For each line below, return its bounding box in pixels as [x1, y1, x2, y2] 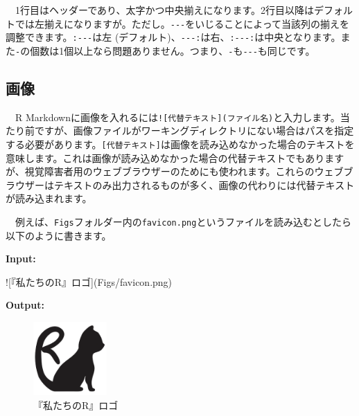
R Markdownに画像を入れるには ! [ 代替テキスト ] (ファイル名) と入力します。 [15, 109, 340, 124]
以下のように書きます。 [6, 228, 112, 242]
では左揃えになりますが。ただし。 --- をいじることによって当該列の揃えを [15, 16, 350, 30]
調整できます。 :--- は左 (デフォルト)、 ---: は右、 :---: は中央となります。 [6, 30, 341, 44]
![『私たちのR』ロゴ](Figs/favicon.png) [6, 274, 173, 289]
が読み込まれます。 [6, 191, 92, 206]
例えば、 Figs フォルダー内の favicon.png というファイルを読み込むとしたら [15, 215, 352, 229]
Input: [6, 251, 36, 266]
